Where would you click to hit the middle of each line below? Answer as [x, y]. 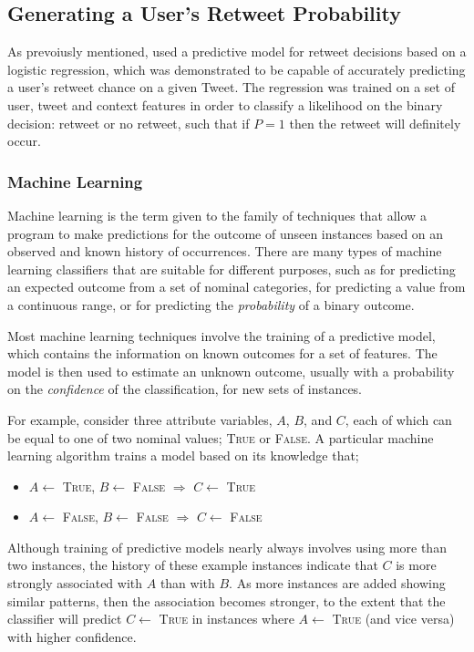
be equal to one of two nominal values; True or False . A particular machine [221, 437]
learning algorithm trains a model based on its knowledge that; [183, 455]
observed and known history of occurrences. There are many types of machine [225, 251]
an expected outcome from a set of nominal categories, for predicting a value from [237, 287]
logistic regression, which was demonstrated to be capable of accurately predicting [237, 69]
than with [187, 583]
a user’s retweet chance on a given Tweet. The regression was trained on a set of [231, 87]
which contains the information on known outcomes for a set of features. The [222, 353]
